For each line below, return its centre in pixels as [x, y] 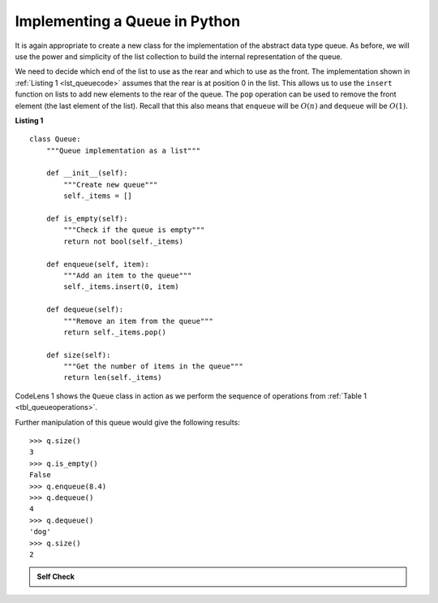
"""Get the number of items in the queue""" [153, 366]
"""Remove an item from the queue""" [139, 321]
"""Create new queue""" [111, 184]
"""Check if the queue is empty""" [134, 230]
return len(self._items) [113, 378]
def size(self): [78, 355]
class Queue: [55, 139]
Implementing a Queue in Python [128, 21]
